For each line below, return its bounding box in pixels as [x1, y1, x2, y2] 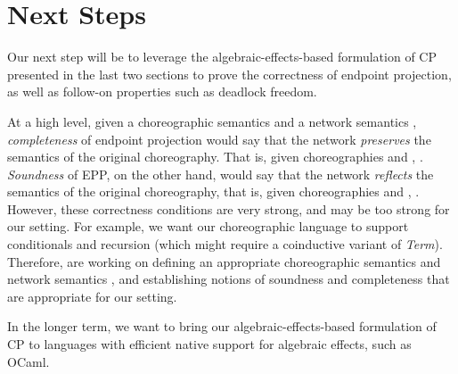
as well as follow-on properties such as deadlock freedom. [7, 82, 317, 101]
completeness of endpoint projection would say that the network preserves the [7, 129, 431, 148]
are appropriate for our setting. [7, 287, 177, 305]
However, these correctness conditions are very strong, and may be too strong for [7, 199, 450, 218]
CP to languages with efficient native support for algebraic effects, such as [7, 335, 412, 353]
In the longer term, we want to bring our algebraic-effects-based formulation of [7, 317, 437, 336]
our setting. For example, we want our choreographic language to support [7, 217, 409, 236]
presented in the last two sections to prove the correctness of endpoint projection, [7, 64, 452, 83]
